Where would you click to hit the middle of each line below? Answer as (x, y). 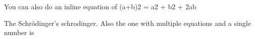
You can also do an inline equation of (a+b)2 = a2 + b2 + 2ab (100, 6)
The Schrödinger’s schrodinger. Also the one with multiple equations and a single (127, 23)
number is (19, 32)
